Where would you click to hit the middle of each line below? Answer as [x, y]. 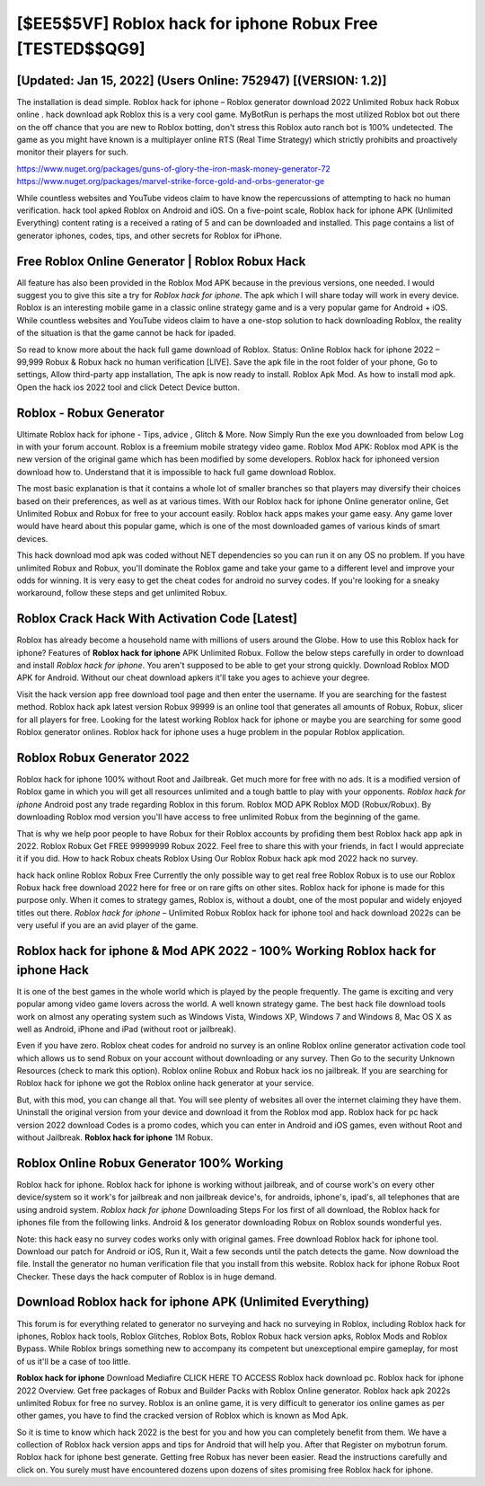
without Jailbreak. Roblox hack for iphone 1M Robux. [115, 1137]
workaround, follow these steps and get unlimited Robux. [122, 593]
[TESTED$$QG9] [81, 49]
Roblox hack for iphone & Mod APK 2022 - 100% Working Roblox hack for [226, 951]
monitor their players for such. [73, 152]
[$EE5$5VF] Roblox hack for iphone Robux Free [198, 23]
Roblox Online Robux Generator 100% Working [150, 1163]
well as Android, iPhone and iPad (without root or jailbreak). [127, 1029]
